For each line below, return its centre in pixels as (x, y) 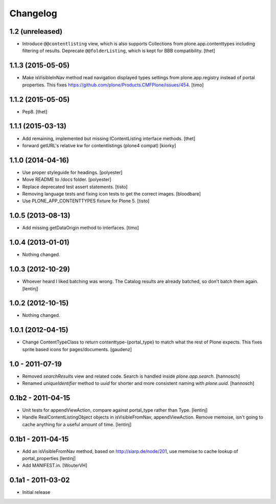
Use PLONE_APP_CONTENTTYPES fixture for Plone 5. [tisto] (86, 201)
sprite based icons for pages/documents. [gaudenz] (77, 349)
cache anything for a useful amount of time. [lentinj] (77, 424)
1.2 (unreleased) (36, 31)
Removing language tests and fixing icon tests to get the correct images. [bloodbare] (112, 194)
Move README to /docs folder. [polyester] (67, 179)
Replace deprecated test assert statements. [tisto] (75, 187)
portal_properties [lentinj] (49, 459)
